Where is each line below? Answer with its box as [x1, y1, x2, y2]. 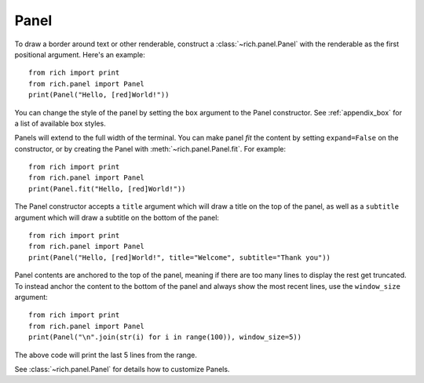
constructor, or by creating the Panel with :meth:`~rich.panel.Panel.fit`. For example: [14, 144, 287, 153]
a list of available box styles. [14, 119, 106, 128]
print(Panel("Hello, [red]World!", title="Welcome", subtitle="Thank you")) [28, 253, 331, 262]
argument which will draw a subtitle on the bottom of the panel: [14, 213, 220, 222]
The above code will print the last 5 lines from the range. [14, 350, 198, 359]
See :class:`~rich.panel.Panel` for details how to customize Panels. [14, 364, 230, 374]
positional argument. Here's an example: [14, 49, 145, 59]
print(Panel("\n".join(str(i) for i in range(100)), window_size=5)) [28, 333, 302, 341]
